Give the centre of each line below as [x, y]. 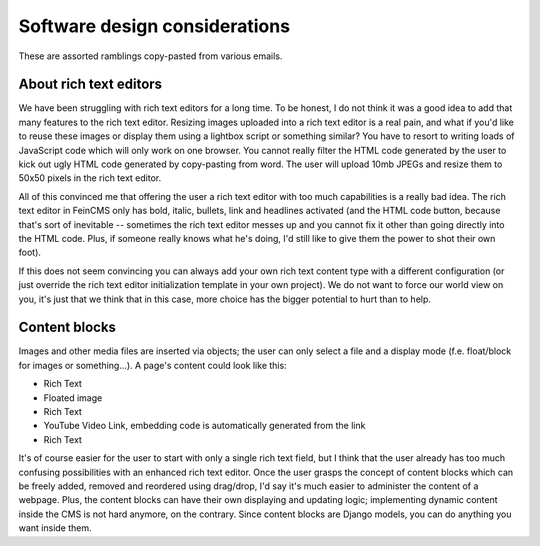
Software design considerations [154, 26]
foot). [30, 252]
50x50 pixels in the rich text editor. [90, 178]
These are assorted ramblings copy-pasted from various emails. [150, 56]
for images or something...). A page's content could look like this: [152, 365]
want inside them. [55, 528]
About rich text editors [90, 84]
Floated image [73, 397]
